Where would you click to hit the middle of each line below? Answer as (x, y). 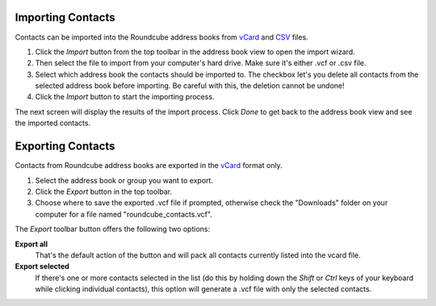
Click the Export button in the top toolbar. (104, 191)
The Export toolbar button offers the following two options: (112, 229)
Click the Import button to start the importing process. (125, 97)
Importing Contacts (65, 17)
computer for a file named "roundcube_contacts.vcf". (124, 214)
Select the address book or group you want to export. (124, 180)
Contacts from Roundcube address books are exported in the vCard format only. (149, 166)
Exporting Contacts (65, 147)
